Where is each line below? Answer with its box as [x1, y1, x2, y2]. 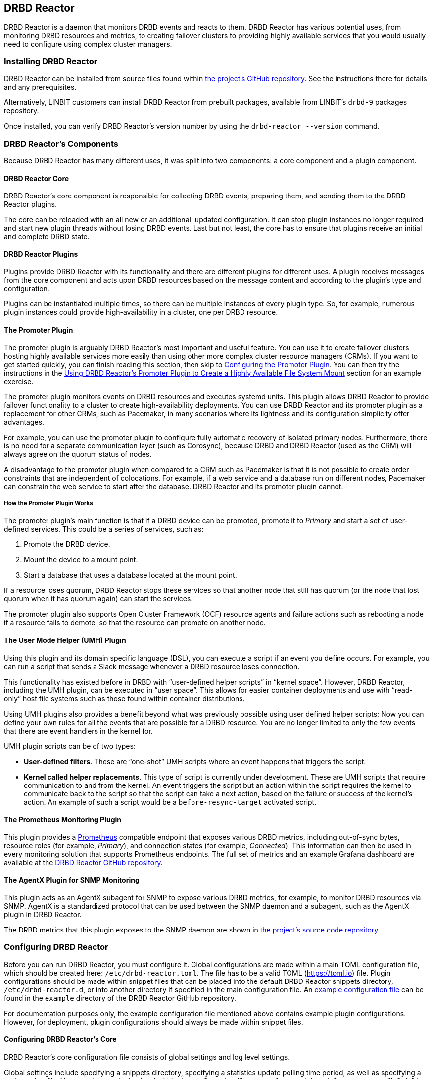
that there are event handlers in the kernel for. [4, 726, 153, 735]
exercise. [4, 377, 34, 386]
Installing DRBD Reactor [4, 56, 97, 66]
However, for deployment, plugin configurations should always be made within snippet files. [4, 1017, 303, 1026]
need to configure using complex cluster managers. [4, 40, 172, 49]
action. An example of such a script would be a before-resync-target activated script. [24, 797, 317, 806]
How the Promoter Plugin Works [4, 499, 93, 507]
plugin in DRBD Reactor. [4, 910, 82, 919]
